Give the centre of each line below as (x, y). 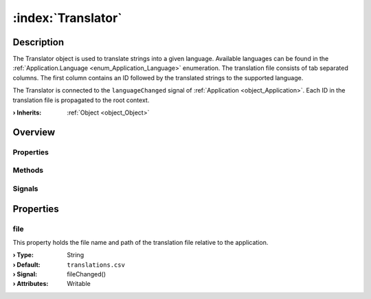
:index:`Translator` (68, 18)
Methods (28, 170)
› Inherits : (27, 112)
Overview (34, 132)
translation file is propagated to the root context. (81, 100)
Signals (25, 189)
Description (38, 42)
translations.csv (96, 265)
